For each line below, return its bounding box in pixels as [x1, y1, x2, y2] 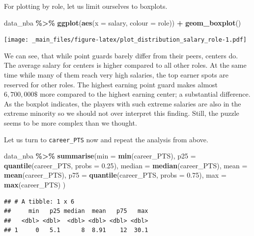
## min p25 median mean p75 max [4, 208, 148, 215]
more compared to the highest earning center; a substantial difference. [40, 89, 251, 99]
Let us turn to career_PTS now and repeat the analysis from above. [4, 134, 208, 144]
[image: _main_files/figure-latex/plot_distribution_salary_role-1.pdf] [4, 36, 247, 44]
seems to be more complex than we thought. [4, 118, 137, 128]
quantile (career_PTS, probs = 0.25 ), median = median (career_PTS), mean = [4, 160, 248, 170]
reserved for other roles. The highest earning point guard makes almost [4, 79, 218, 89]
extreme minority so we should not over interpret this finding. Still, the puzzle [4, 108, 239, 118]
